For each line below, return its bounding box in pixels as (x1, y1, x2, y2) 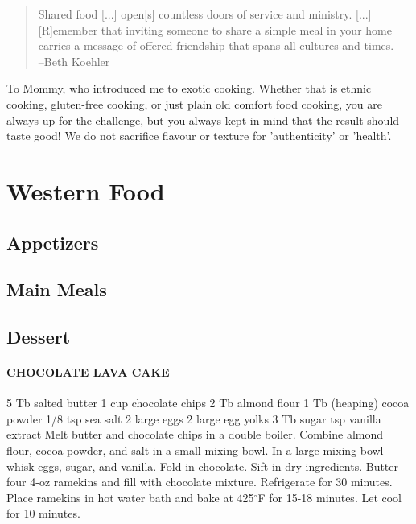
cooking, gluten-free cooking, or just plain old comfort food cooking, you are (6, 95, 382, 112)
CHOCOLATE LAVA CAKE (6, 364, 170, 381)
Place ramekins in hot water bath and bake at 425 (6, 489, 254, 505)
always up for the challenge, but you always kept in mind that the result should (6, 111, 400, 128)
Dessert (6, 324, 71, 349)
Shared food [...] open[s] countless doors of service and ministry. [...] (38, 6, 372, 22)
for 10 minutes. (6, 505, 80, 522)
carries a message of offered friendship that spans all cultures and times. (38, 37, 394, 54)
